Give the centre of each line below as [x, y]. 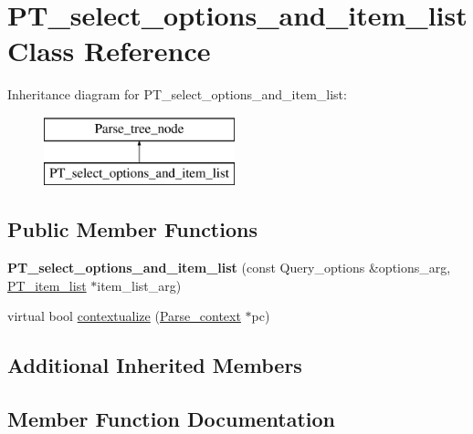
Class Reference [109, 51]
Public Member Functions [132, 229]
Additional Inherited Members [155, 365]
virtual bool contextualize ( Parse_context [124, 316]
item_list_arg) [139, 285]
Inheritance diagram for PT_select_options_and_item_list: [177, 94]
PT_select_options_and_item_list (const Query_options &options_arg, [229, 268]
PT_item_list [47, 285]
